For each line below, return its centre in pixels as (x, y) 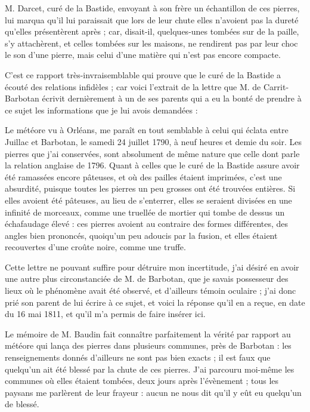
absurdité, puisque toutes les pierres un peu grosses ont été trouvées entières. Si (150, 188)
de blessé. (22, 404)
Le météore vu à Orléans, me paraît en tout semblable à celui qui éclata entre (147, 130)
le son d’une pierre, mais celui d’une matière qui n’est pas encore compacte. (143, 55)
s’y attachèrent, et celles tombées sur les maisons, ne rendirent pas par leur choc (151, 43)
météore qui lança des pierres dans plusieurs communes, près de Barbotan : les (148, 345)
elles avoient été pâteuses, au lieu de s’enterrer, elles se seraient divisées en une (148, 200)
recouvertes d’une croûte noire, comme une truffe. (95, 247)
